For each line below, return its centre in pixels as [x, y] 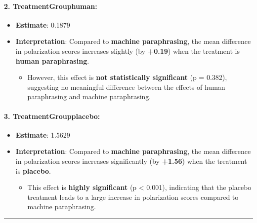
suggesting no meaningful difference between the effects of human [126, 87]
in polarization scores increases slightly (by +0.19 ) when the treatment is [128, 51]
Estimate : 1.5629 [43, 134]
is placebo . [33, 170]
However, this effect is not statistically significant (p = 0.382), [127, 77]
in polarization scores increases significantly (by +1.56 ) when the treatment [131, 161]
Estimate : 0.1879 [43, 24]
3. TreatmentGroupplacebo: [52, 116]
